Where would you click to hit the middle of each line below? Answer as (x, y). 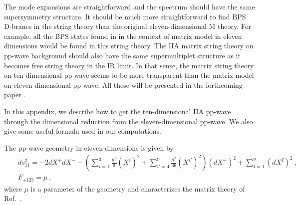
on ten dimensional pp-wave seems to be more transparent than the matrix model (129, 75)
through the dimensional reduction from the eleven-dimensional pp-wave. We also (129, 121)
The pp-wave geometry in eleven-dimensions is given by (89, 147)
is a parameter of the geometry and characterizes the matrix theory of (138, 188)
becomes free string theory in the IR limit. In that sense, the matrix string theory (129, 65)
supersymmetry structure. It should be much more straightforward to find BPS (125, 16)
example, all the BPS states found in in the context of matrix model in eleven (123, 36)
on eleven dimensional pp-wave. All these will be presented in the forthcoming (123, 85)
